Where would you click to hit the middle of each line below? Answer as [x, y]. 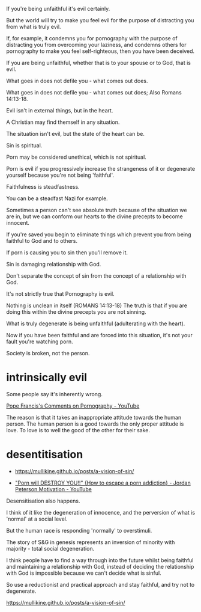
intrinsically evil [47, 378]
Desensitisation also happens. [43, 501]
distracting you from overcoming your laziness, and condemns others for [96, 45]
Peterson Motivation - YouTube [53, 489]
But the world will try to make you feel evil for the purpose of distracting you [100, 20]
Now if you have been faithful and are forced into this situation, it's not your [100, 335]
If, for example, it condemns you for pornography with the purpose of [92, 38]
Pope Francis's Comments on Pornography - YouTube [73, 406]
